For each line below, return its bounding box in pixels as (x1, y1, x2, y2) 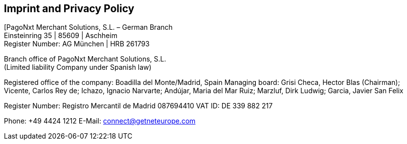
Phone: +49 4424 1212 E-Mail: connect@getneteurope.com (4, 117, 196, 125)
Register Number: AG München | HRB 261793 (4, 40, 150, 48)
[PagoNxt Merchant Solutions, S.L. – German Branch (4, 23, 173, 32)
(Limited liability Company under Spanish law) (4, 63, 152, 72)
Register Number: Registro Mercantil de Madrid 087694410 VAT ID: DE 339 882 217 (4, 102, 273, 110)
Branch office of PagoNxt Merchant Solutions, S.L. (4, 55, 166, 63)
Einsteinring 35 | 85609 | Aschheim (4, 31, 117, 40)
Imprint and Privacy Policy (4, 2, 135, 15)
